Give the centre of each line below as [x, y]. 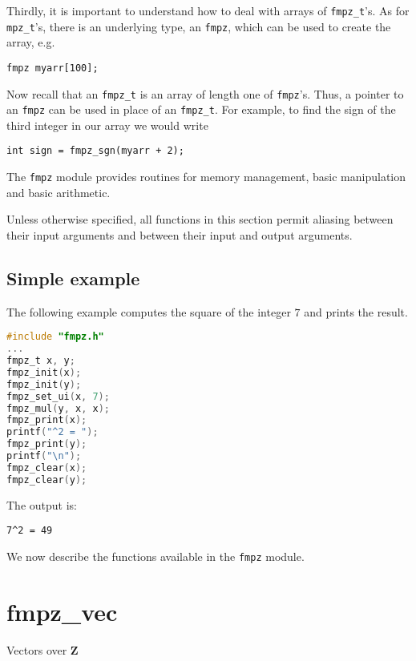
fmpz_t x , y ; [41, 361]
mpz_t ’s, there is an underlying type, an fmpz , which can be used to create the [199, 26]
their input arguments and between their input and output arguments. [180, 234]
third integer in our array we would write [107, 125]
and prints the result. [356, 311]
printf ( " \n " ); [44, 456]
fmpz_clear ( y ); [47, 480]
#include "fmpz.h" [55, 337]
